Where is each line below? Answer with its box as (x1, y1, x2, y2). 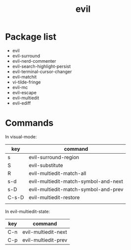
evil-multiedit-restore (29, 194, 80, 201)
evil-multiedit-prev (22, 236, 68, 243)
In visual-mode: (5, 133, 37, 139)
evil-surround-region (29, 154, 80, 161)
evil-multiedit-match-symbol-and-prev (29, 186, 124, 193)
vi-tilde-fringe (12, 79, 41, 85)
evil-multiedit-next (22, 228, 67, 235)
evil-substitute (29, 162, 63, 168)
